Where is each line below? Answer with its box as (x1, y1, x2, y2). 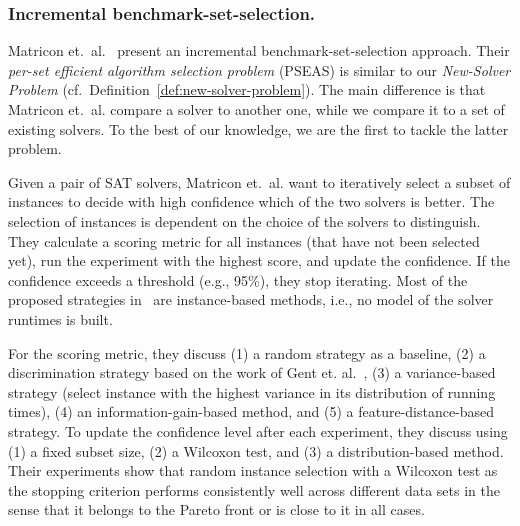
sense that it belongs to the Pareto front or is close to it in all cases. (8, 499, 425, 520)
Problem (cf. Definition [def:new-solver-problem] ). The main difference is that (8, 79, 486, 100)
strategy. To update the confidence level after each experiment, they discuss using (8, 420, 508, 441)
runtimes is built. (8, 308, 113, 329)
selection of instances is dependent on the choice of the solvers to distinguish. (8, 210, 481, 231)
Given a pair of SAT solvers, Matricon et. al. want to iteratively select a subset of (8, 171, 511, 192)
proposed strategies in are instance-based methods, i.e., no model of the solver (8, 289, 494, 310)
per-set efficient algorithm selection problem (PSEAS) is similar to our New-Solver (8, 59, 511, 80)
